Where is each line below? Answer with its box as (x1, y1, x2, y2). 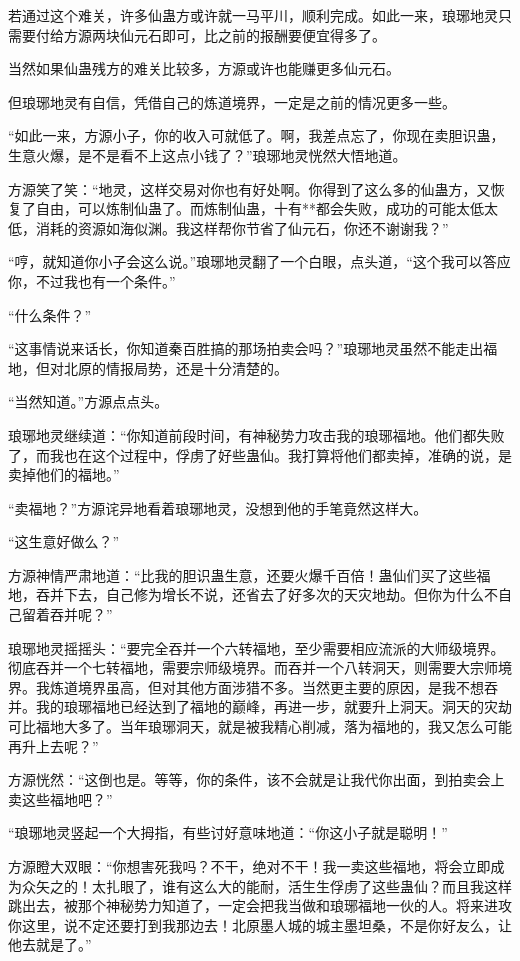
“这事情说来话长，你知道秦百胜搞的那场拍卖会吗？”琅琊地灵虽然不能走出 (8, 338, 484, 359)
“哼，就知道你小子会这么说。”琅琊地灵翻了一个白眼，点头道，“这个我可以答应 (8, 251, 511, 272)
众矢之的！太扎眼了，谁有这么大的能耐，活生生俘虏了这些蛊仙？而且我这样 (21, 875, 512, 896)
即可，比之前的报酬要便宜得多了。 (161, 24, 386, 45)
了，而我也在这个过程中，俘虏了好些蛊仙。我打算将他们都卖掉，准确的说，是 (8, 444, 512, 465)
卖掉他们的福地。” (8, 464, 120, 485)
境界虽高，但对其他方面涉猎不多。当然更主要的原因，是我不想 (77, 676, 484, 697)
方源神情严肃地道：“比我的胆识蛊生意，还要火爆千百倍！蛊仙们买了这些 (8, 564, 477, 585)
